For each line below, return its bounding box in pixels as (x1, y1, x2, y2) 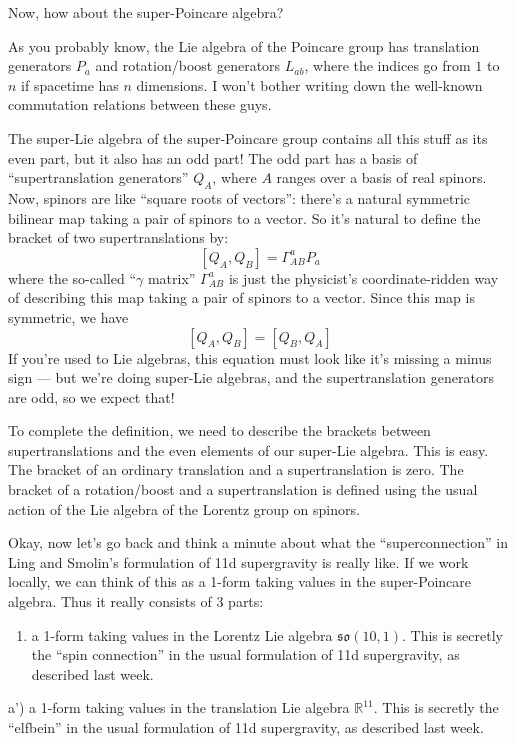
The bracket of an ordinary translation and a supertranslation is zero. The (8, 459, 464, 480)
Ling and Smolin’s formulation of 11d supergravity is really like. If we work (8, 551, 469, 572)
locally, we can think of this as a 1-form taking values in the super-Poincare (8, 571, 472, 592)
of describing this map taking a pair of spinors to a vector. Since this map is (8, 287, 475, 308)
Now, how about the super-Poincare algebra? (8, 2, 284, 22)
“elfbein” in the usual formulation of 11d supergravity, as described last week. (8, 717, 484, 738)
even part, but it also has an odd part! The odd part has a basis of (8, 147, 418, 168)
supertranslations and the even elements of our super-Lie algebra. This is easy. (8, 439, 489, 460)
